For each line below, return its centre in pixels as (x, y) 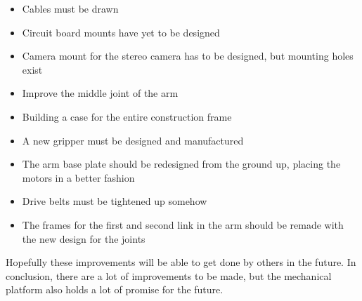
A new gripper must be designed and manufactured (133, 140)
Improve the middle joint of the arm (100, 93)
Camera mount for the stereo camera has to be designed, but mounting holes (188, 56)
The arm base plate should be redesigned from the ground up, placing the (181, 164)
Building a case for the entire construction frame (127, 116)
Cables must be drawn (70, 8)
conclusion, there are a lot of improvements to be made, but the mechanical (169, 275)
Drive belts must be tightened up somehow (115, 201)
